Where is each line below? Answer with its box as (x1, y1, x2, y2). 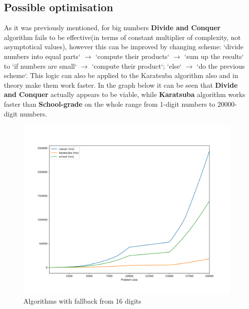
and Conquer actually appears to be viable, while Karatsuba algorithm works (4, 89, 246, 99)
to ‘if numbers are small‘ (4, 60, 77, 71)
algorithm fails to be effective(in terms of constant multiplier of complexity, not (4, 32, 241, 42)
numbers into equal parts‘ (4, 51, 80, 61)
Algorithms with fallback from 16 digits (23, 296, 141, 306)
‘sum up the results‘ (184, 51, 244, 61)
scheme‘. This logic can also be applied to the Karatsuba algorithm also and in (4, 70, 238, 80)
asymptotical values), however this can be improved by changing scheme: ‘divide (4, 41, 244, 52)
